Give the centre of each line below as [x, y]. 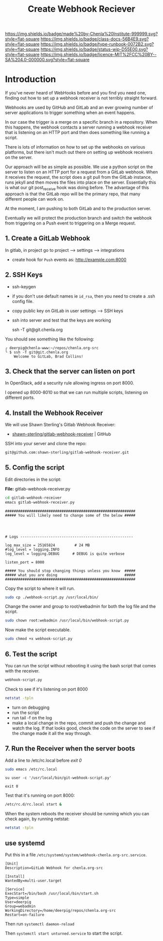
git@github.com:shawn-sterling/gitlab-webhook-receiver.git [67, 452]
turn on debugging [31, 707]
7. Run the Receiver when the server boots [70, 749]
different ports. [20, 397]
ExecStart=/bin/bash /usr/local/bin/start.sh [52, 894]
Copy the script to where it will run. [40, 588]
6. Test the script [31, 654]
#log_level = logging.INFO [32, 549]
